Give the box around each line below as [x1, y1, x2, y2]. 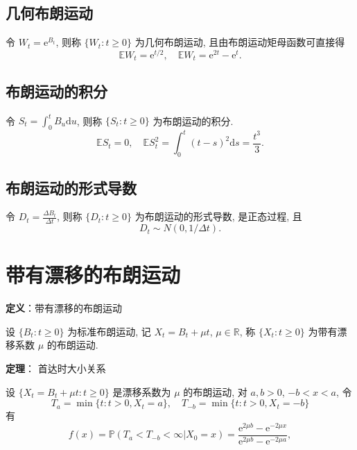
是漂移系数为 [112, 384, 171, 399]
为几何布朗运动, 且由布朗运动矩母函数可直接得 [134, 35, 345, 49]
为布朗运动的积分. [153, 113, 234, 128]
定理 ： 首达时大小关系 [6, 361, 106, 376]
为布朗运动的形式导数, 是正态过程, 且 [134, 209, 302, 224]
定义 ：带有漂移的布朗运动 [6, 301, 122, 315]
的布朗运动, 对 [183, 384, 247, 399]
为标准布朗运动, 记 [67, 324, 151, 338]
